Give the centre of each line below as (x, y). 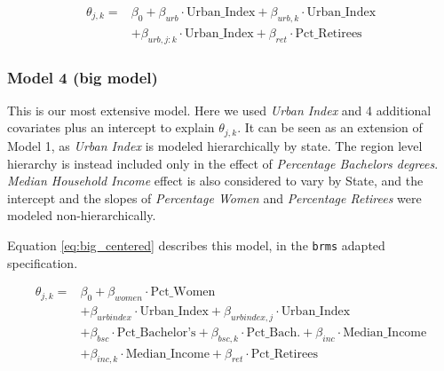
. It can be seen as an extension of (330, 127)
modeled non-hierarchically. (82, 215)
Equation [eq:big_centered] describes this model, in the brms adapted (196, 245)
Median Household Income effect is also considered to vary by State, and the (215, 181)
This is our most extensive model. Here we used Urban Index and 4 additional (219, 110)
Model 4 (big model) (83, 77)
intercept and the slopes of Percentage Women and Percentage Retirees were (214, 197)
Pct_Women (183, 292)
